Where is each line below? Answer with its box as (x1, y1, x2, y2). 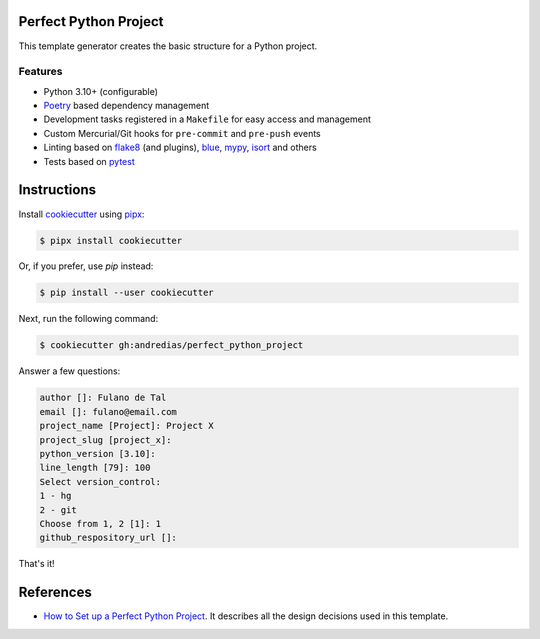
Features (18, 65, 63, 79)
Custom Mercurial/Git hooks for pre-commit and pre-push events (43, 127, 321, 139)
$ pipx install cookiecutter (39, 235, 183, 246)
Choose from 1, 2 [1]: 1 (39, 518, 162, 529)
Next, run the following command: (18, 313, 159, 325)
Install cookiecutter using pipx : (18, 208, 145, 220)
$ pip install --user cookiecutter (39, 287, 214, 299)
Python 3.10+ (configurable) (43, 85, 159, 97)
